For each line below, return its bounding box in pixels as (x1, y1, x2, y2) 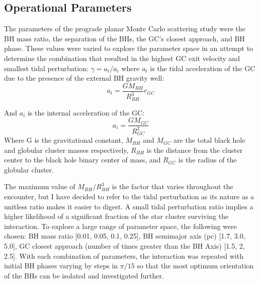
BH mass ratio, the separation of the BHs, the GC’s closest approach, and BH (4, 33, 245, 43)
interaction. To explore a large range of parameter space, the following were (4, 220, 237, 231)
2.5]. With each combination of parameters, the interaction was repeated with (4, 250, 243, 261)
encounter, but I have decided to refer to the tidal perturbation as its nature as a (4, 191, 254, 202)
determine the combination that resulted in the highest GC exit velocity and (4, 52, 240, 63)
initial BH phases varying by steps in (4, 260, 118, 271)
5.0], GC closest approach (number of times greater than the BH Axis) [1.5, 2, (4, 241, 245, 251)
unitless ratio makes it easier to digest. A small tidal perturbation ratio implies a (4, 201, 253, 211)
